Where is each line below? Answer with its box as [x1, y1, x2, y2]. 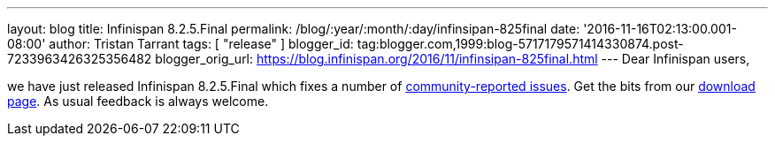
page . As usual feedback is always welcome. [7, 94, 269, 109]
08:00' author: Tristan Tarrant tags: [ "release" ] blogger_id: [7, 36, 354, 51]
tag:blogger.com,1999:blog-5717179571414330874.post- [357, 36, 684, 51]
